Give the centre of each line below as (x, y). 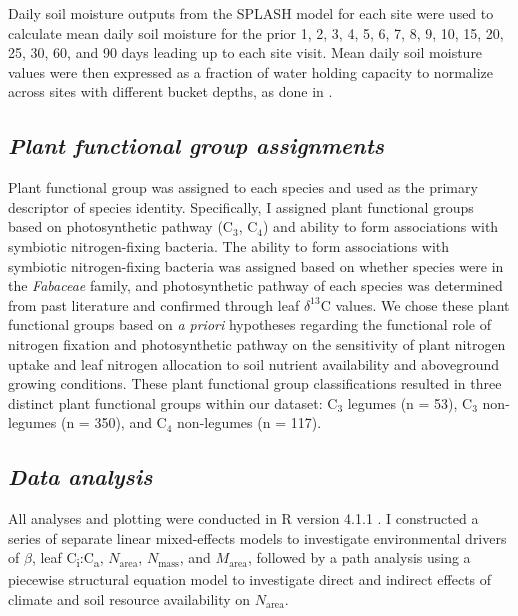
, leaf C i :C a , (67, 559)
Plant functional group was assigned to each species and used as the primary (243, 187)
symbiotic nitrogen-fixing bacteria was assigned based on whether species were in (256, 265)
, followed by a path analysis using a (359, 557)
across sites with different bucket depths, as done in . (170, 91)
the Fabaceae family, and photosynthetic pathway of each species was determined (255, 285)
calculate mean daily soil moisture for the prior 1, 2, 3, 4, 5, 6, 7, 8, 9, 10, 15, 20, (256, 32)
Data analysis (80, 476)
